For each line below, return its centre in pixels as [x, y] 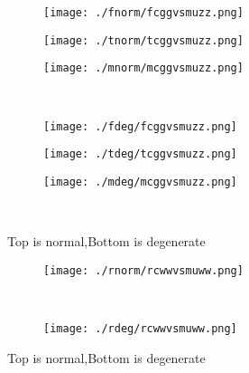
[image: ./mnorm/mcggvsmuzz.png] [143, 68]
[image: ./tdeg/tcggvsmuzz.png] [140, 154]
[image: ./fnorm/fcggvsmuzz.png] [143, 13]
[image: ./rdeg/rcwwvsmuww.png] [140, 328]
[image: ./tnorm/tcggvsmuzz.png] [143, 40]
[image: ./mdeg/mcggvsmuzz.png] [140, 182]
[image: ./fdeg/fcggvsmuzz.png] [140, 126]
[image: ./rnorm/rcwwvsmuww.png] [143, 270]
